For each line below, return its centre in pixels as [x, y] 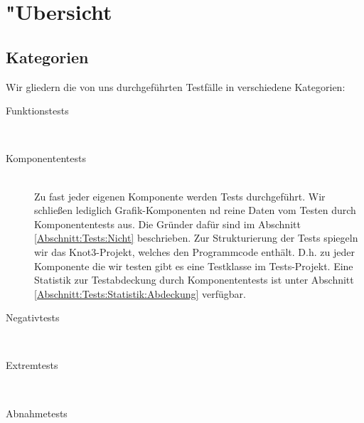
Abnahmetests [37, 413]
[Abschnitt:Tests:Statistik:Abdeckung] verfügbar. [140, 293]
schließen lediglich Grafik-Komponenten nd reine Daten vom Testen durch [195, 210]
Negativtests [33, 317]
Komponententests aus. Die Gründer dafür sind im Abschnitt [167, 224]
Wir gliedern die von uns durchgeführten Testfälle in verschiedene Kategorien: [176, 86]
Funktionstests [37, 111]
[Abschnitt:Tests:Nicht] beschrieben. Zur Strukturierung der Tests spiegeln [196, 238]
